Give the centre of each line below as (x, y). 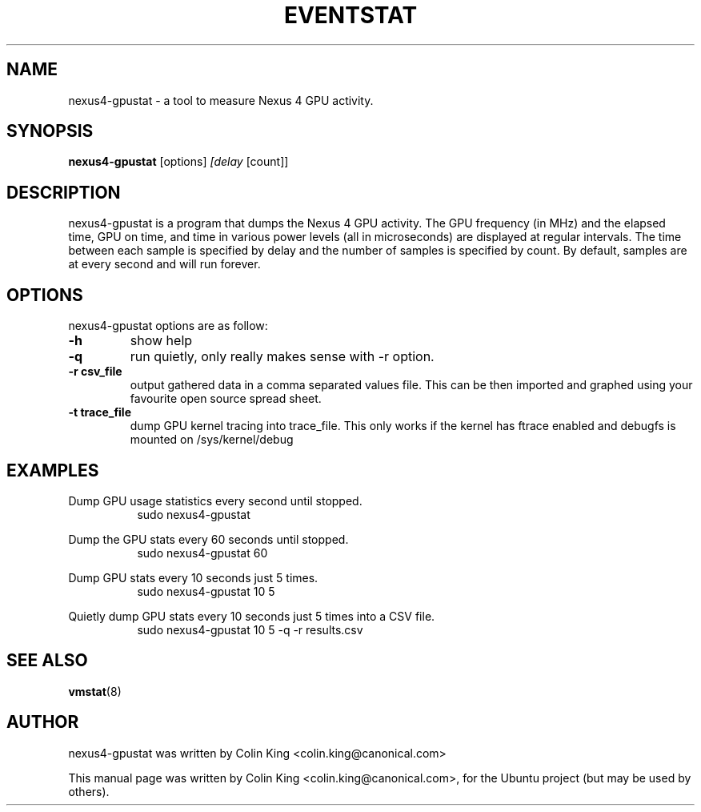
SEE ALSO (47, 661)
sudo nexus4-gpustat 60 (202, 553)
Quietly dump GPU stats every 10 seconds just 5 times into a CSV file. (252, 616)
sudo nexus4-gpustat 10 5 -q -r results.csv (250, 629)
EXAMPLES (53, 470)
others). (89, 791)
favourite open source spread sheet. (226, 399)
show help (161, 341)
